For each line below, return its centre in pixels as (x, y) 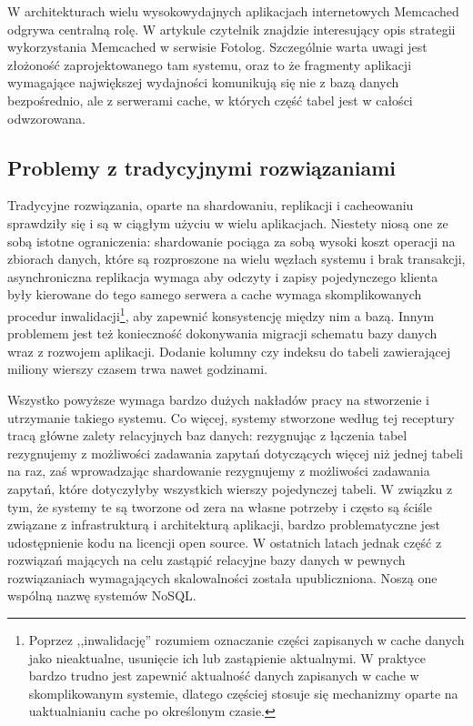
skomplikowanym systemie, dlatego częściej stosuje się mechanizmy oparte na (243, 693)
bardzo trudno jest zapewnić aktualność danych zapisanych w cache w (224, 676)
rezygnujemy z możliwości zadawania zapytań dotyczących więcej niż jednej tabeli (235, 453)
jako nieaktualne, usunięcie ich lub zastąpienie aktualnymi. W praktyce (227, 657)
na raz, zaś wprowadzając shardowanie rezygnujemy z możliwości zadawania (219, 471)
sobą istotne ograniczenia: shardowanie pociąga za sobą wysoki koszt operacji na (231, 241)
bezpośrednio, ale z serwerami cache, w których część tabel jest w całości (210, 100)
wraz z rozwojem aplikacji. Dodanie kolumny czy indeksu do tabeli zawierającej (229, 351)
